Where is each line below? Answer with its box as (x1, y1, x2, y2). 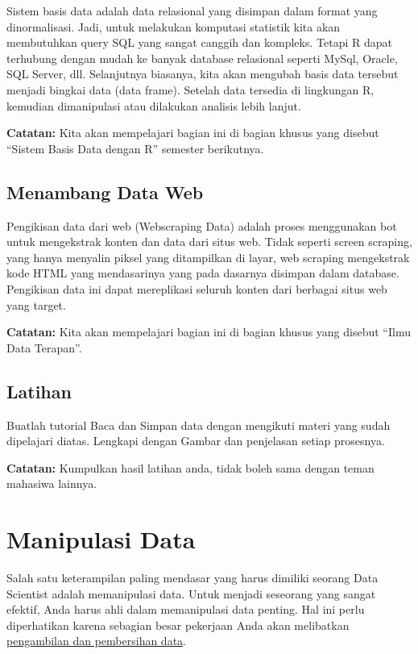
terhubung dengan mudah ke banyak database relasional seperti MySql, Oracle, (6, 49, 398, 66)
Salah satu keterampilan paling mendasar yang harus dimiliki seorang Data (6, 569, 379, 585)
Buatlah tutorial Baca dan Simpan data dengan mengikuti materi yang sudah (6, 416, 391, 433)
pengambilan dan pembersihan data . (6, 632, 187, 649)
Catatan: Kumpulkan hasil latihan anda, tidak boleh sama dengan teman (6, 459, 375, 476)
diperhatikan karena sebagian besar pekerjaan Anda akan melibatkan (6, 616, 350, 633)
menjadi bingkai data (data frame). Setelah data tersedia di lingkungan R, (6, 81, 375, 98)
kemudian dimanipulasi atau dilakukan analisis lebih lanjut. (6, 97, 301, 114)
